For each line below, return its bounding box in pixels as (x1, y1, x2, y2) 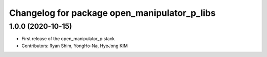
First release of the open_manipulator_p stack (21, 36, 115, 42)
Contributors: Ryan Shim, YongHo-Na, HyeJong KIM (21, 43, 128, 49)
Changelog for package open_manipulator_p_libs (9, 7, 216, 18)
